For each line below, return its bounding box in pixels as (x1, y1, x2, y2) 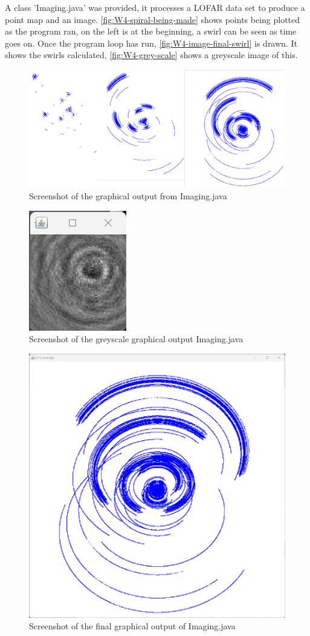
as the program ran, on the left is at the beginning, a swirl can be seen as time (5, 25, 297, 38)
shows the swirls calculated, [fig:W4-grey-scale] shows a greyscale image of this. (5, 48, 298, 61)
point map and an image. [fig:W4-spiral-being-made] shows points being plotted (5, 13, 300, 25)
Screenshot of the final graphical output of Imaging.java (29, 620, 236, 632)
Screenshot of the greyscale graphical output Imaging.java (29, 333, 244, 345)
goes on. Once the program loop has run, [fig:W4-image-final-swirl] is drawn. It (5, 36, 297, 49)
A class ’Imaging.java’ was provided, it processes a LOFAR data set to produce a (5, 1, 305, 13)
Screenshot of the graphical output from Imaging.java (29, 190, 227, 202)
